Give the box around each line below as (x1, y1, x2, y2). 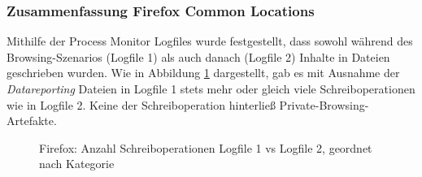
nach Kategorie (39, 155, 115, 172)
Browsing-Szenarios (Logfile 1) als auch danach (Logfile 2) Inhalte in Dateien (7, 48, 390, 65)
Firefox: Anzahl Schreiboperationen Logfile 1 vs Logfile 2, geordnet (39, 139, 372, 156)
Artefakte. (7, 112, 57, 129)
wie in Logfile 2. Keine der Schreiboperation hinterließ (7, 96, 276, 113)
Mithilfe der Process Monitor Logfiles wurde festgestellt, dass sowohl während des (7, 32, 413, 50)
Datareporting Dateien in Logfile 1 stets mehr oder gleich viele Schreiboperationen (7, 80, 415, 97)
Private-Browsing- (279, 96, 369, 113)
